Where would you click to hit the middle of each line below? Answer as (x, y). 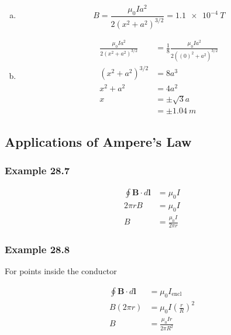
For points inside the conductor (61, 271)
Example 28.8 (37, 249)
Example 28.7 (37, 170)
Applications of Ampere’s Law (98, 141)
